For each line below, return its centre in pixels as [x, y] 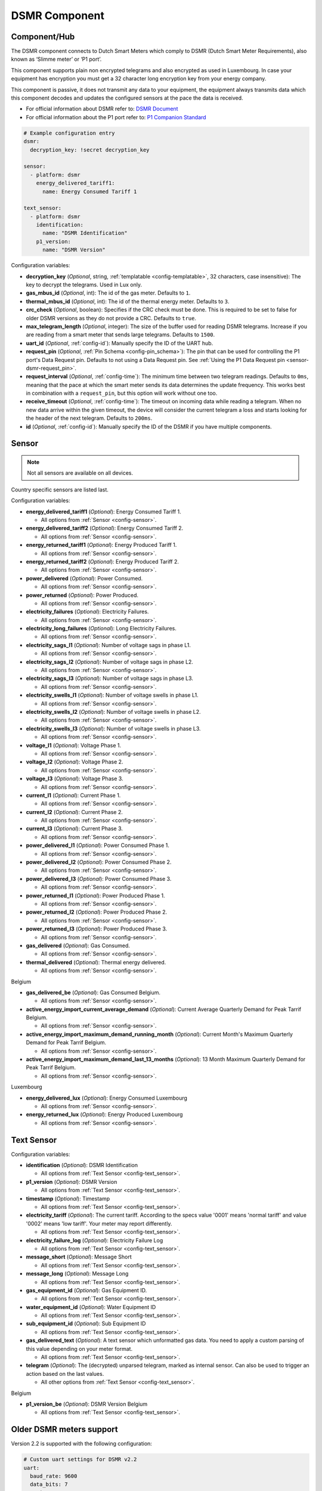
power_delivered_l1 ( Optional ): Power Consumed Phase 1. [98, 845]
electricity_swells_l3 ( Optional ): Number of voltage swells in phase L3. [113, 728]
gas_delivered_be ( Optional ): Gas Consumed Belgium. [93, 992]
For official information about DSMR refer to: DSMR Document [102, 109]
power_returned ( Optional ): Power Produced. [82, 595]
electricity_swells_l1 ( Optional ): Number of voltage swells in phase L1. [112, 695]
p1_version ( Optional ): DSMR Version [72, 1181]
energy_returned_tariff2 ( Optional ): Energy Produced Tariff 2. [102, 561]
